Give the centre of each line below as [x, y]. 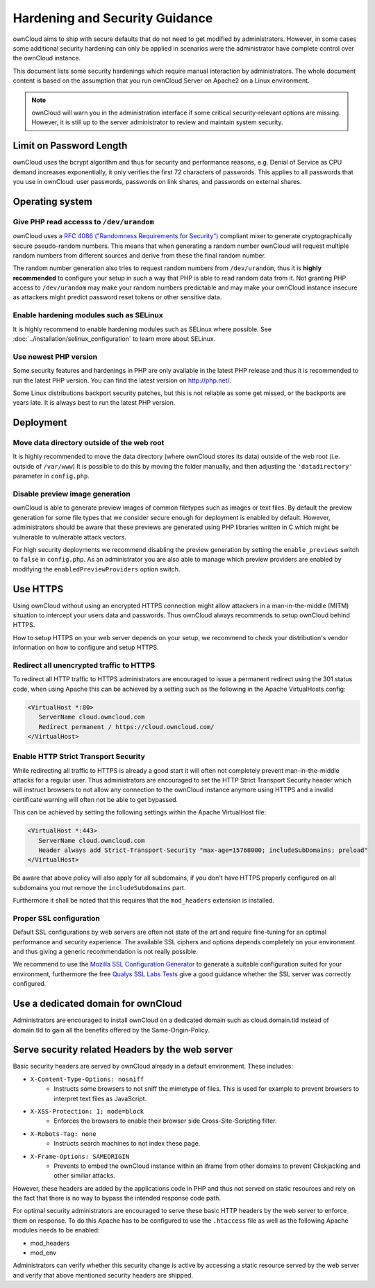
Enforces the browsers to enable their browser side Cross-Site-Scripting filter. [165, 1121]
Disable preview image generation [72, 494]
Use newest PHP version [55, 356]
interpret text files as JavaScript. [100, 1098]
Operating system [53, 201]
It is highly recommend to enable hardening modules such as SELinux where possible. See [142, 329]
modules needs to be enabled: [56, 1230]
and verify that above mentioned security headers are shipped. [103, 1275]
